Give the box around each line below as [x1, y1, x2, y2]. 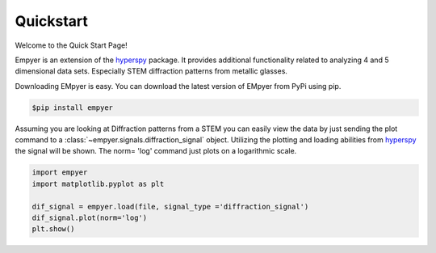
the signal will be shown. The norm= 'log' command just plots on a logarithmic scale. [15, 146, 297, 156]
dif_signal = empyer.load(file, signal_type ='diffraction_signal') [31, 202, 309, 211]
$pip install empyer [31, 103, 113, 112]
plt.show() [31, 225, 75, 234]
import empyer [31, 168, 88, 177]
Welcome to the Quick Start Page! [15, 40, 128, 50]
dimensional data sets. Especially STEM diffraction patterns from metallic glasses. [15, 66, 288, 76]
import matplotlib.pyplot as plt [31, 179, 165, 188]
